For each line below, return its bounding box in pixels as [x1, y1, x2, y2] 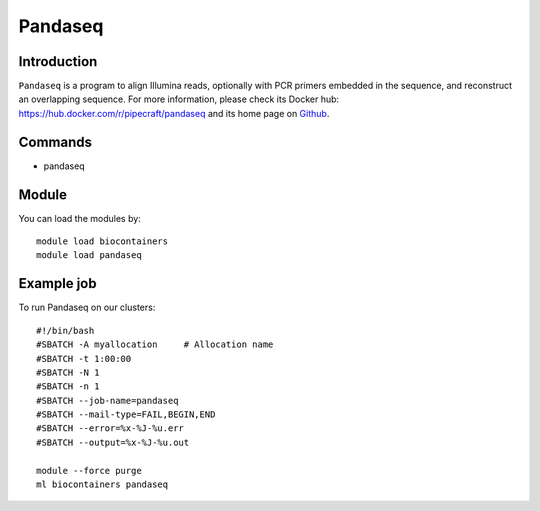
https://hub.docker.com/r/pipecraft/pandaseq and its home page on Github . [18, 107, 330, 119]
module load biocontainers [36, 236, 169, 247]
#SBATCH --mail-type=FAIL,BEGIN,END [36, 409, 216, 420]
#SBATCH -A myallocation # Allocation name [36, 339, 274, 350]
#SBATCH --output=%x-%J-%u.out [36, 436, 190, 448]
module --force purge [36, 465, 142, 476]
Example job [18, 275, 97, 292]
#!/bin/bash [36, 325, 95, 336]
